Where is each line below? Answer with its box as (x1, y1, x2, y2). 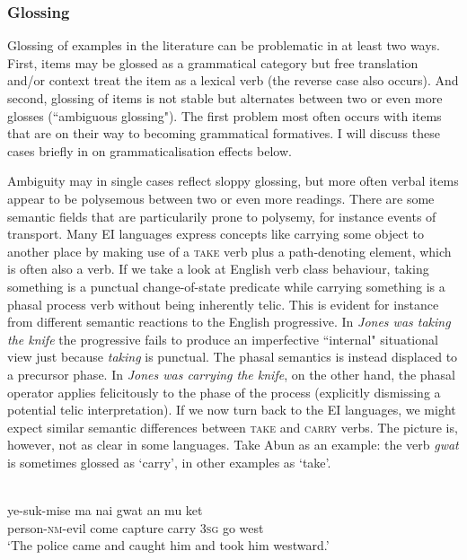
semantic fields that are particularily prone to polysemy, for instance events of (7, 206, 436, 225)
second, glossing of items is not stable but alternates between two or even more (7, 89, 443, 107)
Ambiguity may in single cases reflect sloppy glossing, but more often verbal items (7, 171, 459, 190)
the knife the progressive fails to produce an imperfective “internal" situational (7, 329, 438, 348)
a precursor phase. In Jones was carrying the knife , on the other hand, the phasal (7, 364, 455, 383)
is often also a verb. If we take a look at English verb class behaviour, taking (7, 259, 429, 278)
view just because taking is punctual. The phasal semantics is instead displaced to (7, 347, 458, 366)
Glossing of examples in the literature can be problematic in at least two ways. (7, 36, 441, 55)
